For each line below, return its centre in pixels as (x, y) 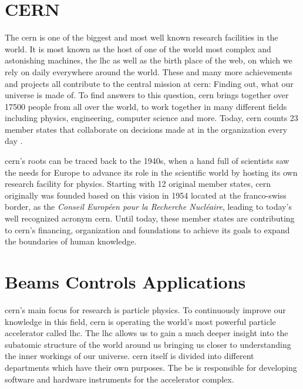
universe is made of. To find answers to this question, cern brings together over (147, 95)
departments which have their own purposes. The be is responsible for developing (151, 367)
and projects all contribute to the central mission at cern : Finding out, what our (149, 83)
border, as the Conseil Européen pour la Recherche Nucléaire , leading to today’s (148, 207)
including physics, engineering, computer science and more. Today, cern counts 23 (151, 118)
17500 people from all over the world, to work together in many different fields (146, 106)
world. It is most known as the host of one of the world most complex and (138, 48)
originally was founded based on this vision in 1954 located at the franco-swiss (146, 195)
